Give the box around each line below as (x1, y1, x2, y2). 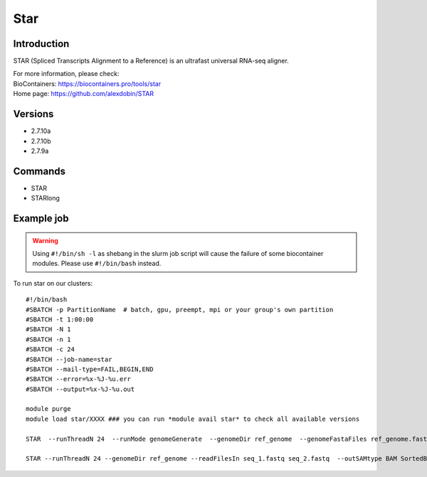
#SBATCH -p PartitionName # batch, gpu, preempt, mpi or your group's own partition (26, 306, 334, 313)
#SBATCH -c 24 (26, 345, 75, 353)
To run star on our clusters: (13, 279, 93, 287)
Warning (32, 236, 58, 245)
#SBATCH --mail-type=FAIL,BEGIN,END (26, 365, 154, 373)
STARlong (31, 194, 60, 203)
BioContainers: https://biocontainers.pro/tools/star (13, 79, 162, 88)
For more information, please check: (13, 70, 120, 78)
